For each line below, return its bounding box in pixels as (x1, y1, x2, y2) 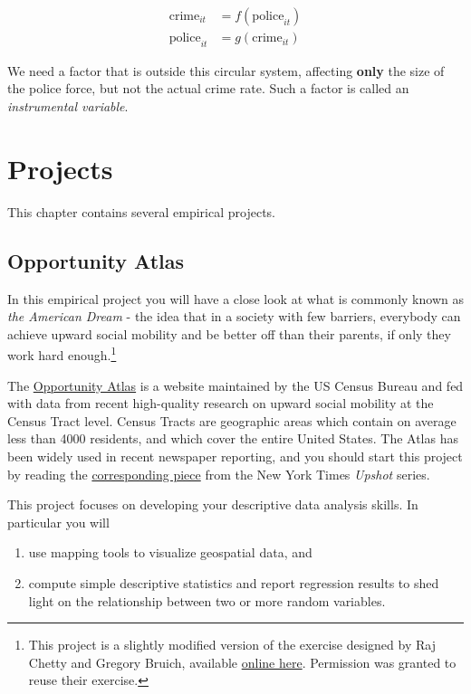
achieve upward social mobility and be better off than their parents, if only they (7, 324, 451, 343)
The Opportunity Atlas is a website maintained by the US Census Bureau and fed (7, 376, 464, 395)
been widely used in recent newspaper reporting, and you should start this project (7, 446, 463, 465)
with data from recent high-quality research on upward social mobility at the (7, 394, 434, 413)
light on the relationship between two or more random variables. (28, 591, 386, 610)
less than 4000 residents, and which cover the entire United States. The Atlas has (7, 429, 458, 448)
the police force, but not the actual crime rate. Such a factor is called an (7, 79, 409, 98)
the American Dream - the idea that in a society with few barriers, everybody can (7, 307, 461, 326)
